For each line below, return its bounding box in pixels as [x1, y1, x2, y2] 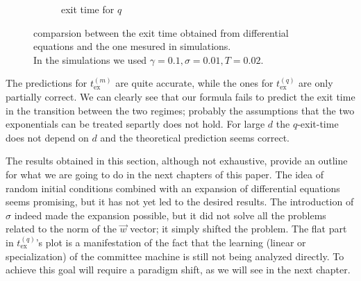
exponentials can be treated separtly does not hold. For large [6, 117, 265, 131]
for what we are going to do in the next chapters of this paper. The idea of [6, 167, 324, 181]
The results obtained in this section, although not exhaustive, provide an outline [6, 153, 348, 168]
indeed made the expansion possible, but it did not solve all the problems [14, 207, 326, 222]
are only [299, 76, 333, 90]
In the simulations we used [33, 52, 147, 67]
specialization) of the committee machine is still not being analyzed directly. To [6, 248, 344, 263]
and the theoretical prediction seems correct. [100, 130, 289, 144]
